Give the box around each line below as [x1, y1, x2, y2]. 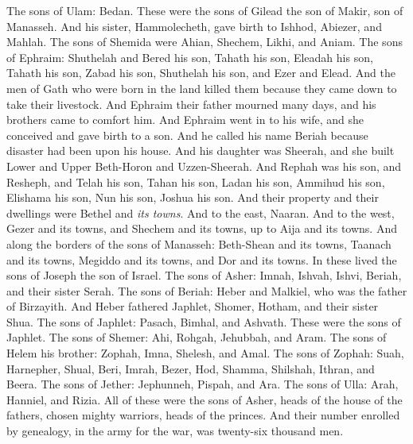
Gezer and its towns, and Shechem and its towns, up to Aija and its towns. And [6, 220, 397, 237]
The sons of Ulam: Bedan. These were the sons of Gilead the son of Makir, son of [6, 2, 403, 18]
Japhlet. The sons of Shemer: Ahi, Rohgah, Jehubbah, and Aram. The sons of [6, 329, 387, 346]
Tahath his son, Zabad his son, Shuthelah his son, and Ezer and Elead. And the [6, 64, 396, 81]
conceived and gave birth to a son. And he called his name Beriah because [6, 126, 368, 143]
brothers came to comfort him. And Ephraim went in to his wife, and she [6, 111, 364, 128]
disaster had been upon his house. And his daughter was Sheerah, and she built [6, 142, 395, 159]
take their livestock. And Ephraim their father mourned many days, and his [6, 95, 376, 112]
